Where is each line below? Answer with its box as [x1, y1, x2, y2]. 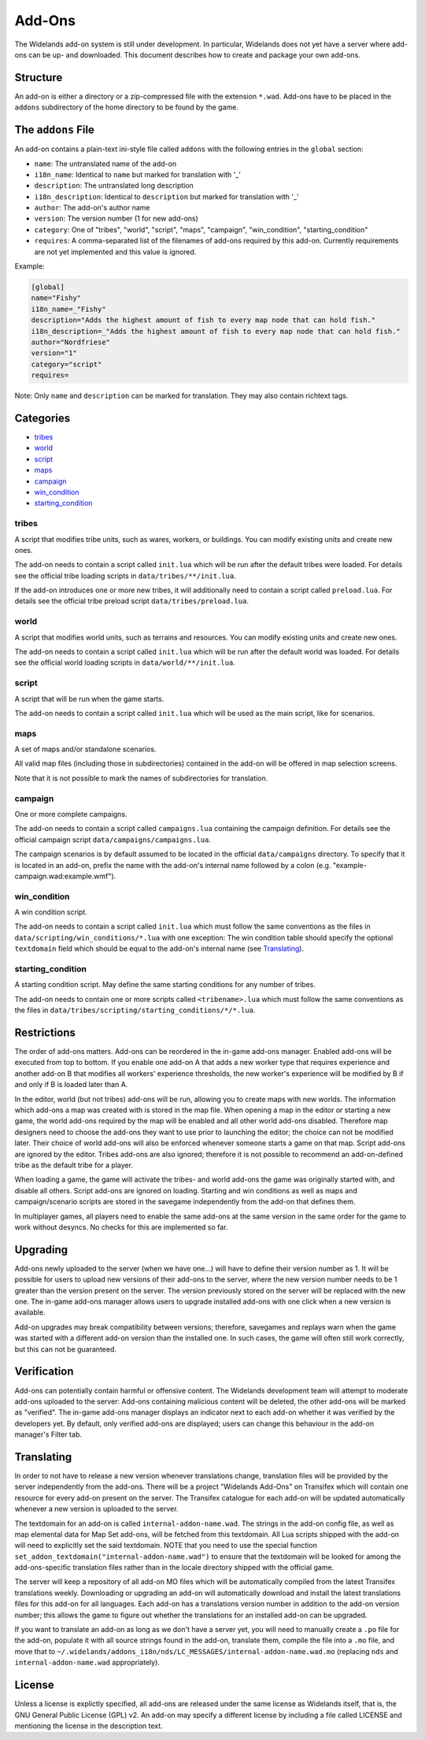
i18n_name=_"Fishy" [31, 304, 106, 313]
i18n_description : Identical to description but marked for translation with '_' [34, 191, 299, 201]
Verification [14, 1365, 74, 1378]
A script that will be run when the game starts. [14, 694, 164, 703]
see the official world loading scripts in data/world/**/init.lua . [14, 658, 235, 667]
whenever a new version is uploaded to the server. [14, 1504, 179, 1514]
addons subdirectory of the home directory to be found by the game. [14, 102, 239, 112]
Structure [14, 71, 63, 84]
